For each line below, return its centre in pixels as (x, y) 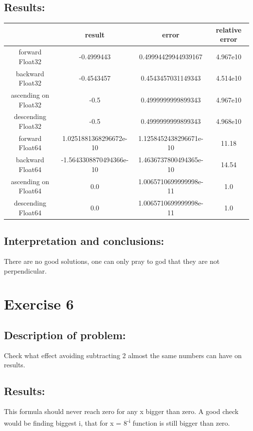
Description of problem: (65, 335)
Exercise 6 (39, 304)
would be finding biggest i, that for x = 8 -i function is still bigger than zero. (117, 422)
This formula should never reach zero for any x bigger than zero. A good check (121, 411)
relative (229, 29)
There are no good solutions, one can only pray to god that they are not (112, 261)
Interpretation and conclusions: (84, 241)
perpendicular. (26, 270)
